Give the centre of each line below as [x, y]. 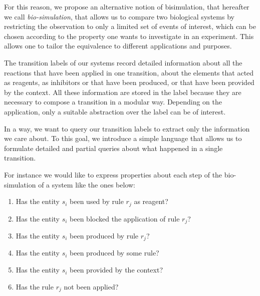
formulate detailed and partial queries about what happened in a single [113, 148]
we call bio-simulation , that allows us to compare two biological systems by [119, 16]
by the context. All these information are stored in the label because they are [123, 92]
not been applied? [91, 286]
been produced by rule [104, 235]
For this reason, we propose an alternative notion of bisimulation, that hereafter [127, 6]
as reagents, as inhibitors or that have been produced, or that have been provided [129, 82]
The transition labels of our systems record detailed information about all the [123, 62]
